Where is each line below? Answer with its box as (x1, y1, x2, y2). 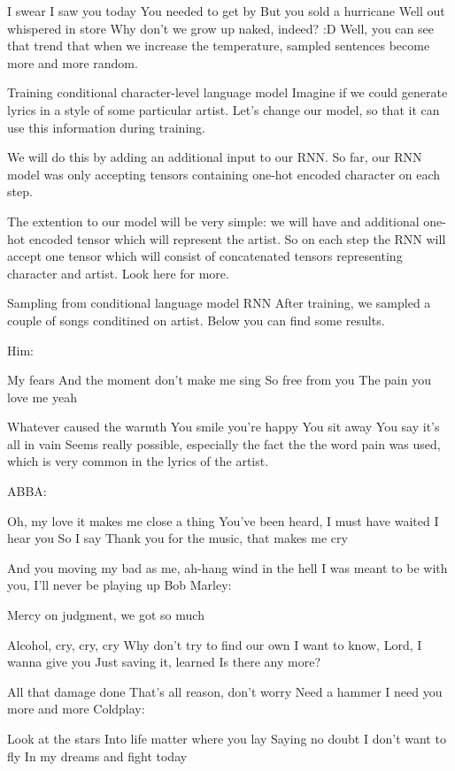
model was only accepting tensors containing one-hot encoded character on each (7, 164, 441, 183)
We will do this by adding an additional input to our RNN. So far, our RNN (7, 148, 422, 166)
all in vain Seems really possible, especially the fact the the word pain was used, (7, 434, 441, 453)
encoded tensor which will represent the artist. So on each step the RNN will (28, 229, 446, 248)
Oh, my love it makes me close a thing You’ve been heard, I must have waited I (7, 511, 439, 530)
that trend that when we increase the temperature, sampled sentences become (7, 36, 430, 55)
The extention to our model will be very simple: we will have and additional (7, 211, 420, 230)
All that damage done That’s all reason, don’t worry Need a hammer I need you (7, 682, 443, 700)
